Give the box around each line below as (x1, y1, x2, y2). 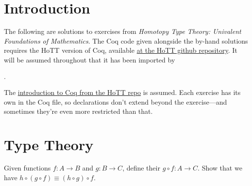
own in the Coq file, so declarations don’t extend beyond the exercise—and (4, 96, 227, 107)
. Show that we (198, 163, 242, 172)
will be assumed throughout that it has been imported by (4, 54, 175, 64)
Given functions (4, 163, 51, 172)
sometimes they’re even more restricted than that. (4, 106, 153, 116)
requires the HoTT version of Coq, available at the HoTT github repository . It (4, 45, 237, 55)
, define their (122, 163, 160, 172)
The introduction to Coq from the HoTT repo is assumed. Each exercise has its (4, 87, 241, 97)
